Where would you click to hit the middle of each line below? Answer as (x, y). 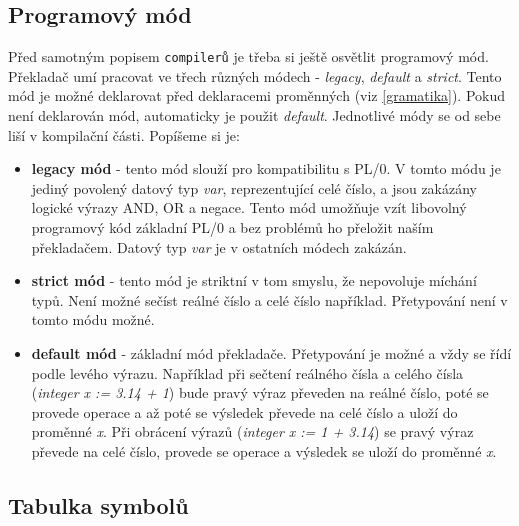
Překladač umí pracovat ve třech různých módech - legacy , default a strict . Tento (255, 75)
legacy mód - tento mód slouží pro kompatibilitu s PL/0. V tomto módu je (266, 168)
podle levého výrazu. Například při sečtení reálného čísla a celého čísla (247, 372)
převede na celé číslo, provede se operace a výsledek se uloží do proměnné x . (264, 450)
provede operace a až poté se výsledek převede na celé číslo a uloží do (244, 411)
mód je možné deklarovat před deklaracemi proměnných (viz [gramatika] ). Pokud (257, 95)
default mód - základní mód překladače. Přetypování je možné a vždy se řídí (271, 352)
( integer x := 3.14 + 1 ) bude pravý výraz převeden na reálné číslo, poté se (260, 392)
